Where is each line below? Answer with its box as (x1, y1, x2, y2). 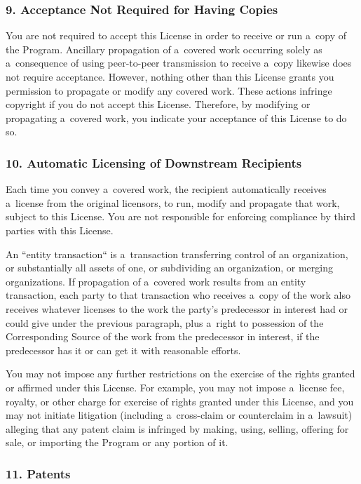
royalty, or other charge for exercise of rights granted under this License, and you (6, 394, 354, 408)
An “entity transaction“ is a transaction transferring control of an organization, (6, 246, 348, 261)
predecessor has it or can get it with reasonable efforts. (6, 342, 241, 357)
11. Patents (6, 464, 71, 482)
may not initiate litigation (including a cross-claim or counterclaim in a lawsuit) (6, 408, 353, 422)
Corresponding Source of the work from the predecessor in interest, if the (6, 329, 320, 344)
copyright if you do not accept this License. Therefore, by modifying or (6, 97, 311, 112)
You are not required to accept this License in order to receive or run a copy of (6, 28, 346, 43)
